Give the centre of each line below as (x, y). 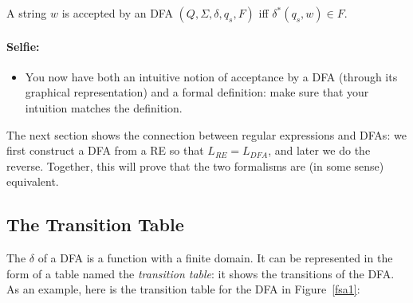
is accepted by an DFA (117, 13)
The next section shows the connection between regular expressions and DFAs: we (206, 134)
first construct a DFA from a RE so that (105, 150)
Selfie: (23, 46)
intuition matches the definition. (104, 107)
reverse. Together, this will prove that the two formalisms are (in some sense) (195, 165)
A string (27, 13)
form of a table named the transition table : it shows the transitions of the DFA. (201, 273)
